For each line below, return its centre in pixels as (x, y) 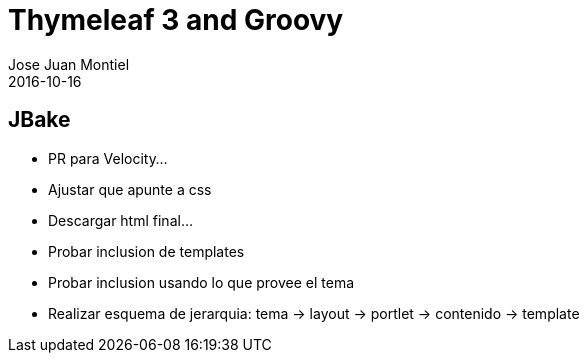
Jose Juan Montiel (69, 64)
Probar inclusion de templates (146, 251)
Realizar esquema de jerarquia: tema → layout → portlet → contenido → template (314, 313)
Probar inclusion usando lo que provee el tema (201, 282)
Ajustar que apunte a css (130, 189)
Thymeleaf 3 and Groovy (176, 20)
